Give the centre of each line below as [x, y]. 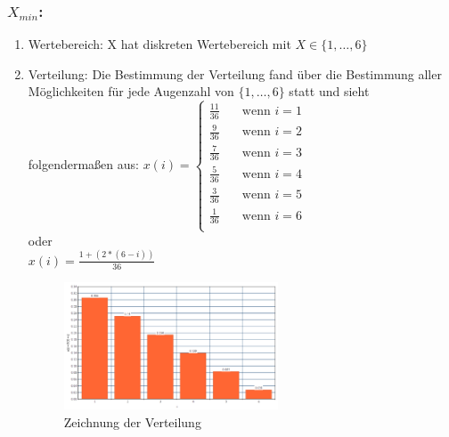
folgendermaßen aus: [83, 164]
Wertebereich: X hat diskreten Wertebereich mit [159, 44]
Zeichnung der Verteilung [132, 421]
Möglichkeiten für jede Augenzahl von [131, 91]
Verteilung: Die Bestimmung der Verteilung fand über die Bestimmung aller [235, 73]
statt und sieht [329, 91]
